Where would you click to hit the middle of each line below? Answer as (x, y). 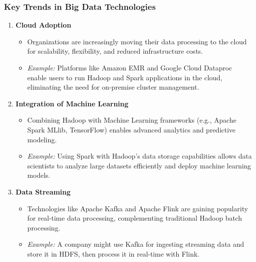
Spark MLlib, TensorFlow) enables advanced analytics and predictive (131, 129)
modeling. (42, 139)
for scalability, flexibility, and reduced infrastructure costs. (115, 51)
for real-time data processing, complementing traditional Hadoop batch (135, 218)
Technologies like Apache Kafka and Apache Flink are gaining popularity (138, 208)
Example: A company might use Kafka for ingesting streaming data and (136, 244)
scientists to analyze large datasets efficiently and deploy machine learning (139, 165)
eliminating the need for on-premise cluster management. (113, 87)
